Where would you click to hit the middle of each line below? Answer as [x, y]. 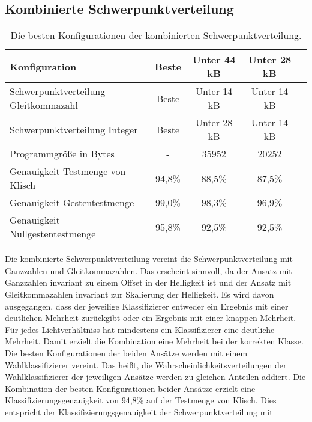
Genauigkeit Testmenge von [68, 171]
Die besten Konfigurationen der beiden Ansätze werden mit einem [126, 353]
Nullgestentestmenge [53, 234]
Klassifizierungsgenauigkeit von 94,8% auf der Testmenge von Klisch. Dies [141, 400]
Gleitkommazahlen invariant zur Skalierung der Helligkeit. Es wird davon [139, 294]
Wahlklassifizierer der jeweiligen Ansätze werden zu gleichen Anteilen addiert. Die [155, 377]
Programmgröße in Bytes [62, 154]
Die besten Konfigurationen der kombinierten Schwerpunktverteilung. [156, 35]
